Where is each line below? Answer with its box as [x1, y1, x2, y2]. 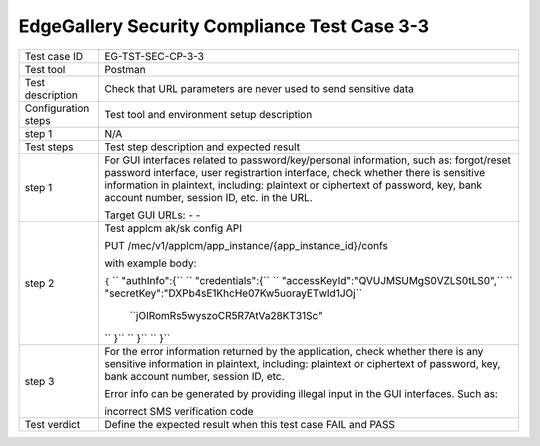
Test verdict [24, 417, 81, 431]
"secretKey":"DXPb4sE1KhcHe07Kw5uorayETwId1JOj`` [104, 286, 363, 300]
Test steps [24, 140, 74, 154]
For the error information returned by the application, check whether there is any [104, 344, 484, 358]
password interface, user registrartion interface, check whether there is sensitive [104, 165, 485, 179]
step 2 [24, 276, 55, 290]
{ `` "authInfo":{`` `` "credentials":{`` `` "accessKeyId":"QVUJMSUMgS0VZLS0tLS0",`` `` [104, 273, 513, 287]
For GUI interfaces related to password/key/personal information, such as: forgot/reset [104, 153, 512, 167]
